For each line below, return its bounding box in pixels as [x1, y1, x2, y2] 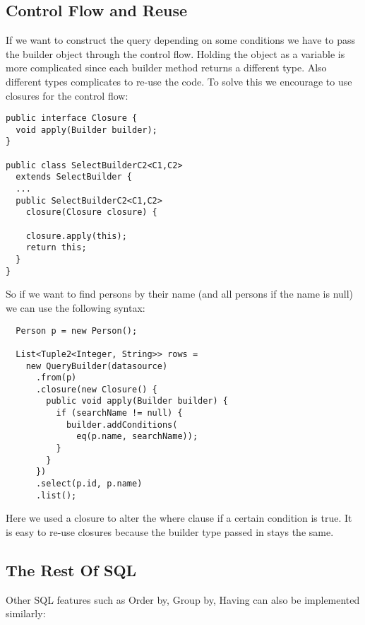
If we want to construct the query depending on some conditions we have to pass [6, 33, 356, 47]
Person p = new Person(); [16, 325, 138, 336]
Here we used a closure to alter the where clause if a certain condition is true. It [6, 510, 352, 525]
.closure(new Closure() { [35, 384, 157, 395]
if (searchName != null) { [56, 408, 183, 419]
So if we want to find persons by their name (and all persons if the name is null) [6, 286, 354, 301]
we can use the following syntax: [6, 300, 145, 315]
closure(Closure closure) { [25, 207, 157, 218]
